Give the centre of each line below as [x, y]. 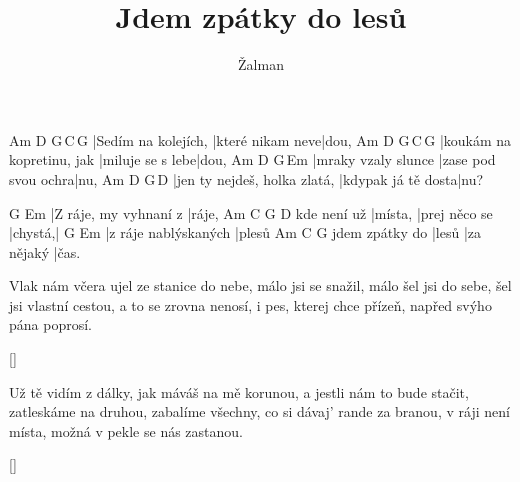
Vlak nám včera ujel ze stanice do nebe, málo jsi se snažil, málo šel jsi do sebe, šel [260, 285]
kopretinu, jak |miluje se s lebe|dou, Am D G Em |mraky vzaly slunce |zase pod [252, 159]
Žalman [261, 64]
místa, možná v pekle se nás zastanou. [126, 430]
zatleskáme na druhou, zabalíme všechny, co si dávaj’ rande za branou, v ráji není [259, 411]
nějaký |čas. [45, 251]
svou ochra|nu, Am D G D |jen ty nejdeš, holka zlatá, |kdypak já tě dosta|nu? [246, 178]
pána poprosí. [50, 324]
